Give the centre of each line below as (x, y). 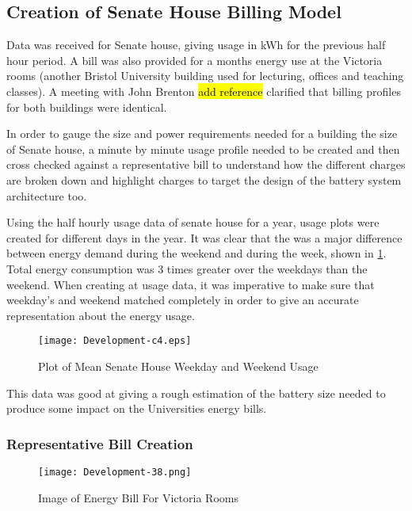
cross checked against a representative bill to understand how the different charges (206, 164)
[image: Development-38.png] (115, 472)
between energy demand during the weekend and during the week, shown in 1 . (196, 253)
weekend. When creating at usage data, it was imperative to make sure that (191, 284)
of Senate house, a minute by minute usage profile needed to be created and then (203, 149)
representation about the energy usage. (101, 315)
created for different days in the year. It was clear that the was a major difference (204, 237)
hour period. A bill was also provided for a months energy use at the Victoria (195, 60)
